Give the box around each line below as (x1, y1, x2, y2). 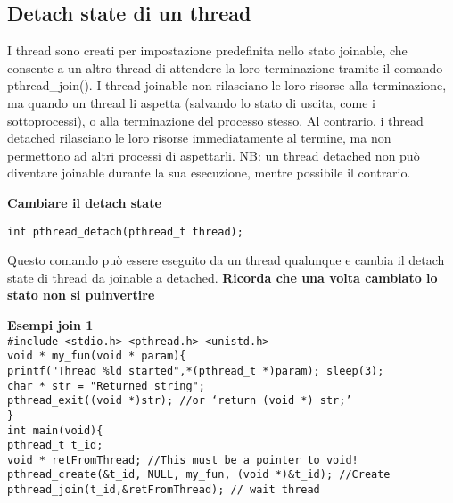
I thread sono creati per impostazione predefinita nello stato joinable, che (7, 41, 408, 60)
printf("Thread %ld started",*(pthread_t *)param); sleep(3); (7, 364, 384, 377)
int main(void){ (7, 424, 103, 437)
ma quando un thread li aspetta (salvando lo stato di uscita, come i (7, 93, 375, 111)
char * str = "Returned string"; (7, 379, 205, 392)
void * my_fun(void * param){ (7, 350, 186, 363)
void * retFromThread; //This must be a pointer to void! (7, 453, 358, 466)
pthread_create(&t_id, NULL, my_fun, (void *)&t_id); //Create (7, 468, 391, 482)
